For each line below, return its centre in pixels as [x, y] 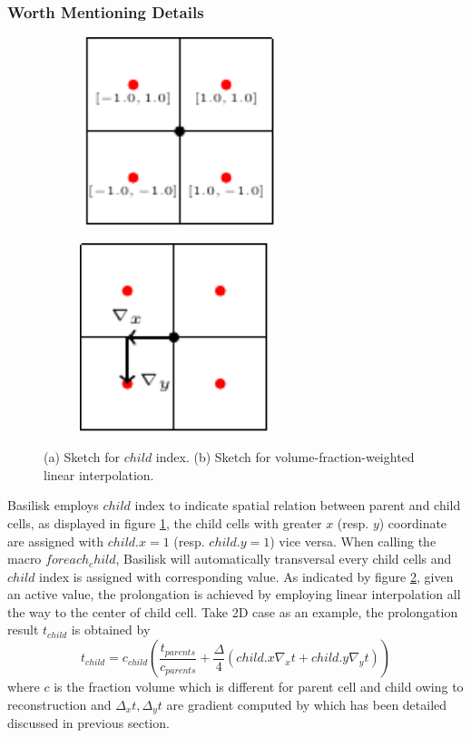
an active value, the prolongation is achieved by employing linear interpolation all [234, 594]
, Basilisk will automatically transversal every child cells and [284, 559]
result [23, 630]
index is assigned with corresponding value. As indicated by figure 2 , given [246, 576]
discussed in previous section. [88, 723]
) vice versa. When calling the [353, 541]
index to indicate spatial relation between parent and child [298, 505]
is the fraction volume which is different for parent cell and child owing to [259, 687]
